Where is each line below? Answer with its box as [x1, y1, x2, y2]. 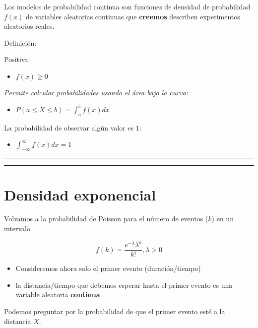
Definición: [4, 37, 37, 48]
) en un [211, 213, 234, 224]
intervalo [4, 223, 30, 233]
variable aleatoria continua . [15, 289, 102, 300]
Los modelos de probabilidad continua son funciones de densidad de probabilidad [4, 1, 251, 11]
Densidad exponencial [4, 185, 156, 205]
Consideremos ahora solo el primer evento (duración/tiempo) [15, 263, 201, 273]
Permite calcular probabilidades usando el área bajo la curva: [4, 87, 189, 97]
